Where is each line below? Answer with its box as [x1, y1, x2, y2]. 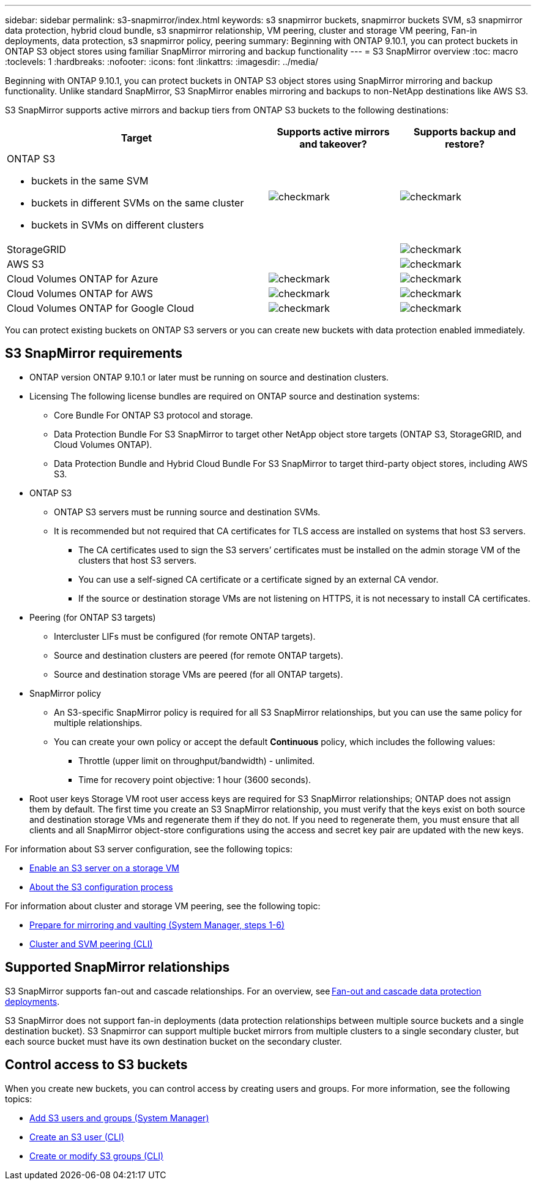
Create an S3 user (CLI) [29, 1131, 124, 1142]
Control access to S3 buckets [5, 1057, 188, 1073]
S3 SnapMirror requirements [5, 346, 183, 362]
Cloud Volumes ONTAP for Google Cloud [7, 302, 194, 314]
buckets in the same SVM [31, 175, 149, 187]
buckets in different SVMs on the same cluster [31, 197, 244, 209]
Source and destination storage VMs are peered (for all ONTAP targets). [54, 668, 343, 680]
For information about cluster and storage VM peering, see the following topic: [5, 900, 321, 911]
